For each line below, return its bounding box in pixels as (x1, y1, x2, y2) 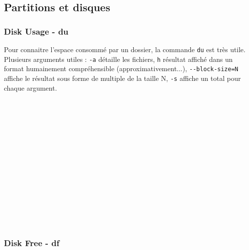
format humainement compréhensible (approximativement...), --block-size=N (4, 63, 238, 74)
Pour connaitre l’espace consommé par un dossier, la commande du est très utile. (4, 44, 246, 54)
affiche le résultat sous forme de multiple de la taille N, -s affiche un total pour (4, 73, 241, 83)
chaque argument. (4, 82, 57, 93)
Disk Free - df (4, 237, 60, 249)
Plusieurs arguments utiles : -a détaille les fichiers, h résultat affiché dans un (4, 54, 233, 64)
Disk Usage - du (4, 25, 69, 37)
